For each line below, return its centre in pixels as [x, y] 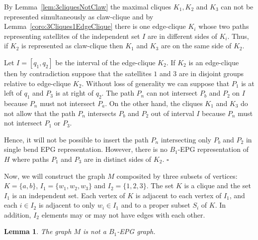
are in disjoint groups [211, 73]
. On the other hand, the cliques [154, 103]
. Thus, [238, 36]
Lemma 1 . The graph [38, 231]
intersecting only [186, 139]
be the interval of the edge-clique [105, 62]
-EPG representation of [213, 149]
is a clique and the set [217, 185]
